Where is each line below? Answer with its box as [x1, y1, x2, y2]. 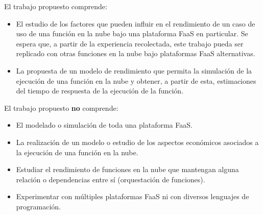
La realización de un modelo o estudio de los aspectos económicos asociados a [16, 136, 259, 147]
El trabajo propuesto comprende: [4, 1, 107, 11]
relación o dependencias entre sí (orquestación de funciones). [16, 174, 205, 184]
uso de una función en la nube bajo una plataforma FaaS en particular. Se [16, 28, 248, 39]
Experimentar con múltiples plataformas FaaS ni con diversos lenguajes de [16, 191, 249, 202]
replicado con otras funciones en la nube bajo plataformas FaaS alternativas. [16, 48, 255, 59]
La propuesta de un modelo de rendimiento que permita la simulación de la [16, 65, 252, 76]
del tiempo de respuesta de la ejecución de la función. [16, 85, 184, 96]
